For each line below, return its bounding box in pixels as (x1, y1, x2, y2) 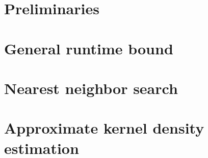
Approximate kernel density (4, 117, 204, 138)
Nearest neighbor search (4, 77, 178, 98)
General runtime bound (4, 38, 173, 58)
